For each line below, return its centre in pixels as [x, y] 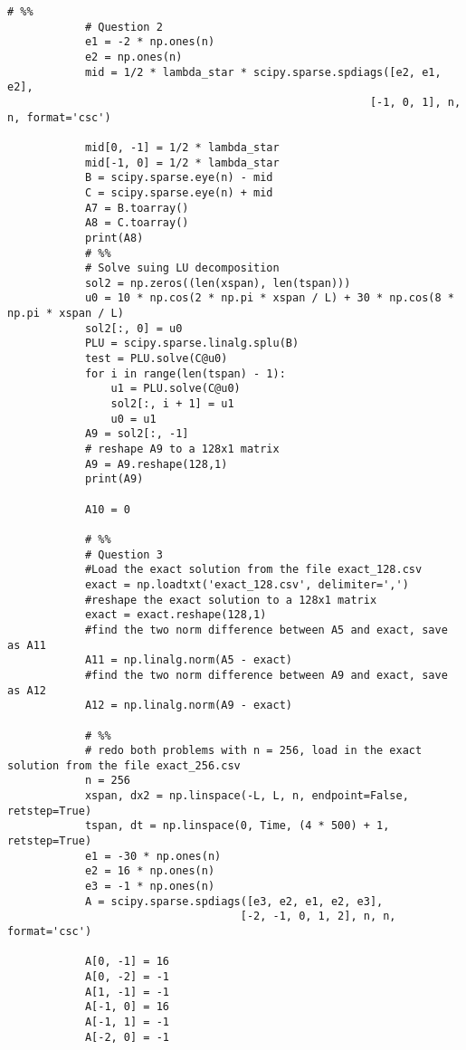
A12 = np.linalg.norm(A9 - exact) [188, 706]
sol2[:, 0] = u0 [133, 328]
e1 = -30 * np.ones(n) [153, 856]
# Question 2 [124, 27]
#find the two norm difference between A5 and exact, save [266, 630]
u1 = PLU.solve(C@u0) [176, 389]
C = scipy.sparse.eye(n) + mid [179, 192]
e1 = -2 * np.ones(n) [150, 42]
